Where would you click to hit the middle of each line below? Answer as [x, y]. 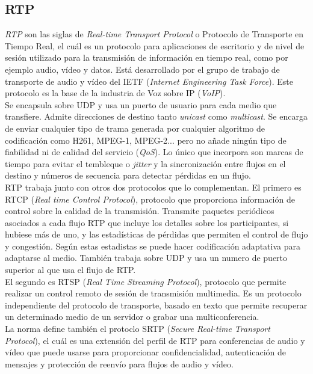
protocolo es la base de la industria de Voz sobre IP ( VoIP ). [115, 93]
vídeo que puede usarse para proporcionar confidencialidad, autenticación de [146, 352]
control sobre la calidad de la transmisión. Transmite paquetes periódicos [140, 211]
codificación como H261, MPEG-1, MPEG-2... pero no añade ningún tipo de [146, 140]
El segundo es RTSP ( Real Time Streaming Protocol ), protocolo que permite [146, 281]
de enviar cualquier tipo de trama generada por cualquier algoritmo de [135, 128]
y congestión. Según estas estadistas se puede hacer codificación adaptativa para [153, 246]
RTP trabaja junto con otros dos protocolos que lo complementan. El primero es [153, 187]
